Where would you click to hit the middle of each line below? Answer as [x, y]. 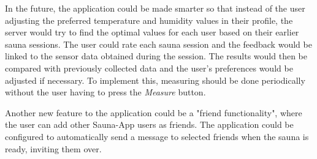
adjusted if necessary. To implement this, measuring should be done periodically [155, 80]
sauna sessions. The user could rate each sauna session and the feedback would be [158, 44]
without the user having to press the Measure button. [105, 92]
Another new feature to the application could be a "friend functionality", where [154, 112]
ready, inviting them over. [53, 148]
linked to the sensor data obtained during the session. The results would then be [156, 56]
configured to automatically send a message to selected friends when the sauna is [157, 136]
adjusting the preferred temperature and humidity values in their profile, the [149, 20]
